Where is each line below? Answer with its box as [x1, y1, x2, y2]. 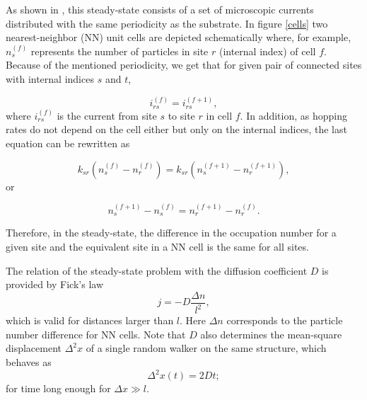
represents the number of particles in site [30, 43, 209, 58]
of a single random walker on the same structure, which [86, 341, 327, 355]
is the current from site [57, 108, 157, 122]
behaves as [6, 354, 52, 369]
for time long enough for [6, 381, 111, 396]
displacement [6, 341, 62, 355]
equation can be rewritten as [6, 135, 130, 150]
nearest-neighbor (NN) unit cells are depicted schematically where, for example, [6, 30, 351, 45]
